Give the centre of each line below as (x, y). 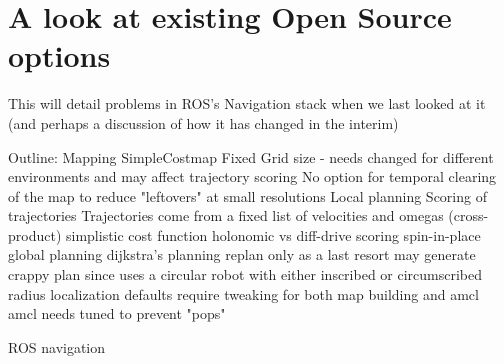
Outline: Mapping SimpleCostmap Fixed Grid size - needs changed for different (251, 156)
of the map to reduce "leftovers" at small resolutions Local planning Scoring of (247, 195)
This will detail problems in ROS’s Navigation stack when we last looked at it (247, 103)
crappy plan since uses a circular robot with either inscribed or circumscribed (245, 274)
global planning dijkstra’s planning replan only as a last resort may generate (242, 254)
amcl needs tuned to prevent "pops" (117, 313)
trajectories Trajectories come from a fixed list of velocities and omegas (226, 215)
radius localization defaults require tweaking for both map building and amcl (243, 293)
